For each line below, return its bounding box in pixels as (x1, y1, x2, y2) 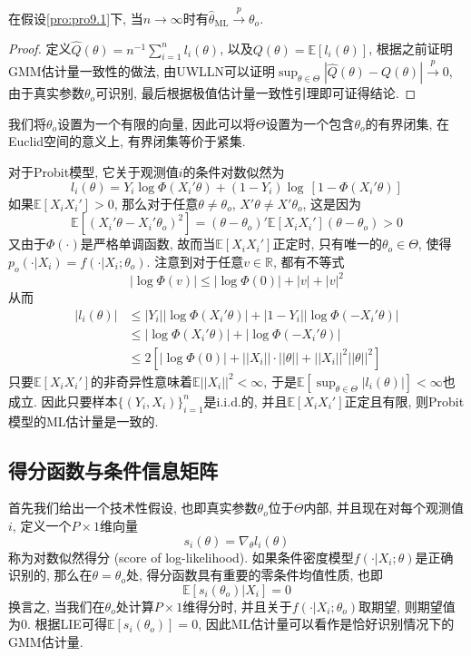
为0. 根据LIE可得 (8, 614, 107, 633)
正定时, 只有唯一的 (272, 234, 382, 253)
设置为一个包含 (265, 113, 355, 132)
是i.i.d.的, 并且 (203, 391, 288, 410)
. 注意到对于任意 (146, 251, 244, 270)
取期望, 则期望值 (358, 596, 456, 615)
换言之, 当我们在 (8, 596, 105, 615)
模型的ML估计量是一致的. (8, 411, 159, 430)
